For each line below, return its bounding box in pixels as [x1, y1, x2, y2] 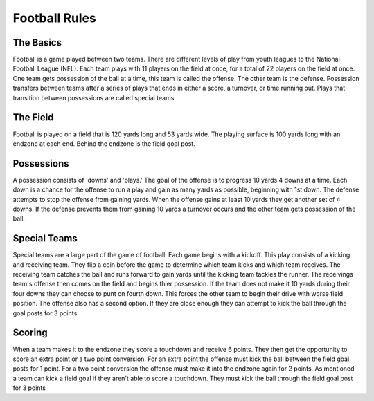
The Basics [12, 37, 62, 48]
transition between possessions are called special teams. [12, 93, 177, 102]
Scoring [12, 327, 48, 339]
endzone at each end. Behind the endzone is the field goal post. [12, 139, 195, 148]
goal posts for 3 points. [12, 308, 79, 317]
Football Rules [12, 10, 97, 26]
